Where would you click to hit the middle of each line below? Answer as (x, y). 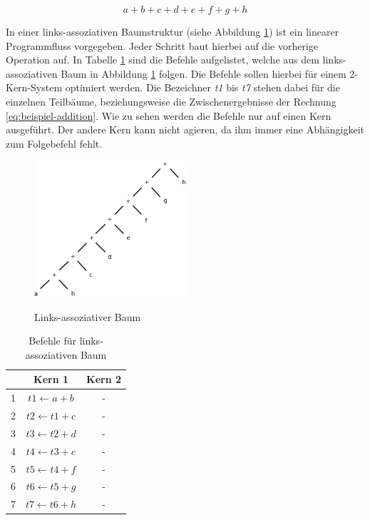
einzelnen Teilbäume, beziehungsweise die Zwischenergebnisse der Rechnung (171, 101)
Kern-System (34, 87)
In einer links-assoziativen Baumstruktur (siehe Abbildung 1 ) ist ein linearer (173, 31)
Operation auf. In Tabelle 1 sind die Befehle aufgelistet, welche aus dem (163, 60)
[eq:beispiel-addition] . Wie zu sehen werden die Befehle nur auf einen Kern (169, 115)
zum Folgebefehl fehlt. (54, 143)
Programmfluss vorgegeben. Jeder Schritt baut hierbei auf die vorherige (162, 45)
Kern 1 (51, 379)
